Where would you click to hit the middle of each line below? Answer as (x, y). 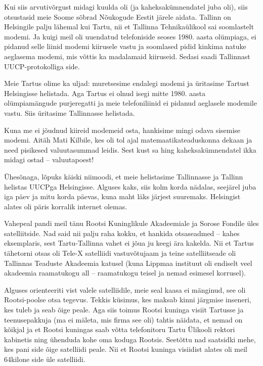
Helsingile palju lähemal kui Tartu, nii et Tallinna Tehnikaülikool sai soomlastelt (129, 27)
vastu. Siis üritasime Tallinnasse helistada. (70, 112)
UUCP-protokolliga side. (42, 66)
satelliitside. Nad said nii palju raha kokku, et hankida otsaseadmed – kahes (122, 233)
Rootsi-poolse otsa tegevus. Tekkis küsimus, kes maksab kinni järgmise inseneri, (128, 300)
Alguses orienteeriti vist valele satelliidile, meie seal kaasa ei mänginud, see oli (125, 289)
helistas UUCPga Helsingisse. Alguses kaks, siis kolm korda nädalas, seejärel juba (130, 186)
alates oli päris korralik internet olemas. (66, 206)
